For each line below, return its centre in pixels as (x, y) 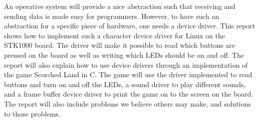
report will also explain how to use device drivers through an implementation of (126, 64)
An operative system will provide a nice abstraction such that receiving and (120, 6)
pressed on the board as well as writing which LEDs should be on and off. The (124, 55)
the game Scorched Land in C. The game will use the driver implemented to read (128, 74)
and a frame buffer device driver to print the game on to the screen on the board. (129, 94)
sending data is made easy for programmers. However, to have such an (112, 16)
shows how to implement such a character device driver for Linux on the (115, 35)
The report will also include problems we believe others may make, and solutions (128, 103)
